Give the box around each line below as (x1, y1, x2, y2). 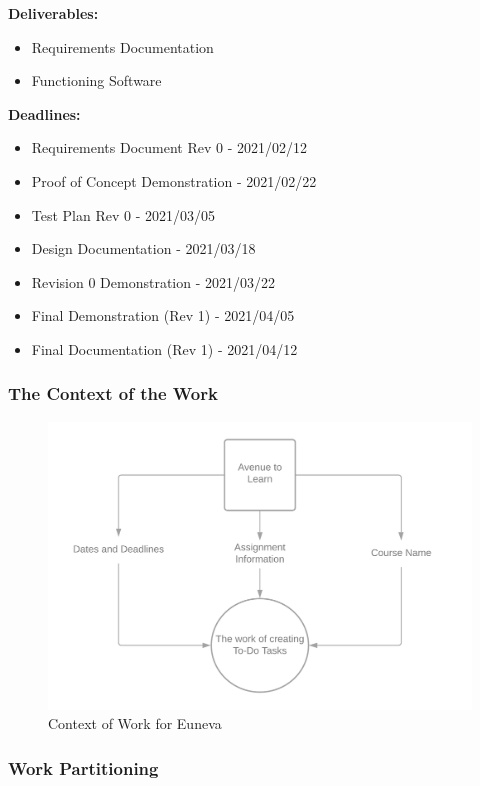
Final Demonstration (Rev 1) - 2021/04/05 (31, 305, 295, 326)
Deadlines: (8, 103, 81, 124)
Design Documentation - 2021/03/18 (31, 238, 256, 259)
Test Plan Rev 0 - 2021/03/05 (31, 204, 216, 225)
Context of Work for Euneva (48, 713, 222, 734)
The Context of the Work (8, 381, 218, 406)
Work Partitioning (8, 755, 159, 780)
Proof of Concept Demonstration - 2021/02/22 (31, 170, 317, 191)
